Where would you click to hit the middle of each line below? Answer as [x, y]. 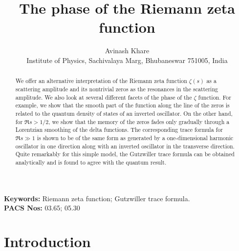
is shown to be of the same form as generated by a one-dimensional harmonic [135, 137]
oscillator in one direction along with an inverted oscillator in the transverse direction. [125, 146]
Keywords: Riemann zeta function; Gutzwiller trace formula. [97, 198]
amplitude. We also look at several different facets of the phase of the [104, 97]
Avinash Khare [127, 51]
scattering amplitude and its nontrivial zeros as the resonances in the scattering [117, 89]
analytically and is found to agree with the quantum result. [91, 162]
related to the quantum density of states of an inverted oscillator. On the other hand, [124, 113]
